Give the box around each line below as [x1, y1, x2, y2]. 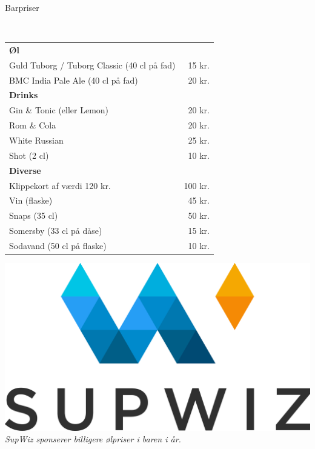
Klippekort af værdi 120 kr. [9, 179, 111, 191]
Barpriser [5, 1, 39, 13]
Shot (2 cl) [9, 148, 49, 161]
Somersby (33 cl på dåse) [9, 224, 102, 237]
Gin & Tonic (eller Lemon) [9, 104, 109, 116]
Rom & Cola [9, 119, 56, 131]
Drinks [9, 88, 38, 101]
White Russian [9, 134, 64, 146]
